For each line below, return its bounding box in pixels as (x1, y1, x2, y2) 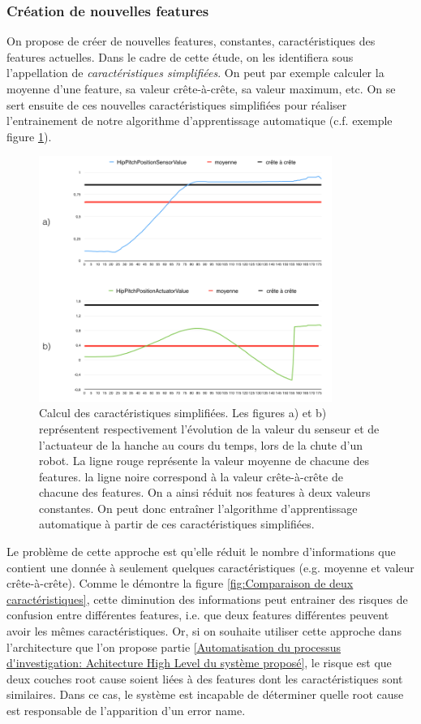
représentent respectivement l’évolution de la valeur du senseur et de (39, 420, 380, 437)
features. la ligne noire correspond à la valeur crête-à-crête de (39, 468, 343, 485)
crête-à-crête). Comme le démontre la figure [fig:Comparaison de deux (6, 575, 354, 592)
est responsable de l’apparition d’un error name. (6, 702, 246, 719)
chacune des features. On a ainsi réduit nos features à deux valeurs (39, 484, 371, 501)
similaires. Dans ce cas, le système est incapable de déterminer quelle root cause (6, 686, 404, 703)
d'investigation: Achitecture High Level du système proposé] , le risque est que (6, 654, 392, 671)
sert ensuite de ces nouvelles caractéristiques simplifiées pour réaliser (6, 96, 347, 113)
